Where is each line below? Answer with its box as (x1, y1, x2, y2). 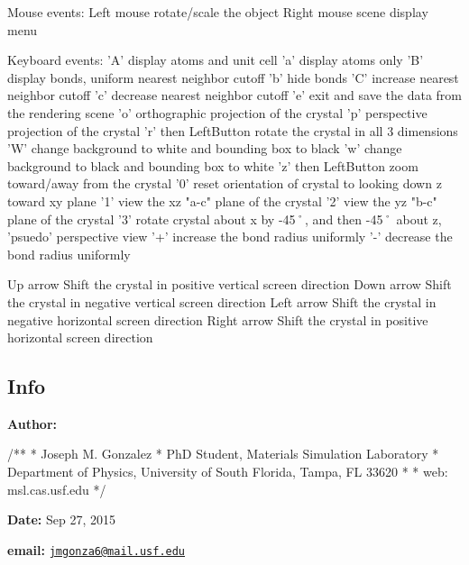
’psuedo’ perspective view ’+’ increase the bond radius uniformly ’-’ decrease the (7, 227, 453, 246)
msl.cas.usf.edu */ (7, 479, 106, 498)
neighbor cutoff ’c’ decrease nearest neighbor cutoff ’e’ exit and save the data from (7, 86, 462, 105)
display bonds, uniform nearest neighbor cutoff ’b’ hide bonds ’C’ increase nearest (7, 68, 459, 87)
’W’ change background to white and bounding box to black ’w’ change (7, 139, 402, 158)
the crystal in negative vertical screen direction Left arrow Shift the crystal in (7, 292, 437, 311)
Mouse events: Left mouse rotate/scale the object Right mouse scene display (7, 3, 428, 21)
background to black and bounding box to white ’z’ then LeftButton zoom (7, 156, 418, 175)
